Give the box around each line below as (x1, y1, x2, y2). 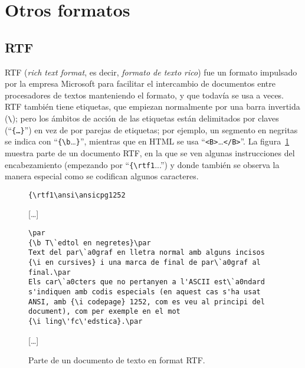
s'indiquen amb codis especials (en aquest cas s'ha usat (28, 287, 261, 296)
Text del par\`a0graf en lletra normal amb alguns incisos (28, 248, 265, 257)
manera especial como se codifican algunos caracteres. (5, 170, 199, 182)
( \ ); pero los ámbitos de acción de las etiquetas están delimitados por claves (5, 111, 279, 124)
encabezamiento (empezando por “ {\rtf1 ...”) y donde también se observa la (5, 158, 280, 170)
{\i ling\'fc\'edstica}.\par (28, 317, 143, 326)
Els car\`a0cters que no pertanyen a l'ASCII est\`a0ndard (28, 278, 265, 287)
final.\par (28, 268, 71, 277)
